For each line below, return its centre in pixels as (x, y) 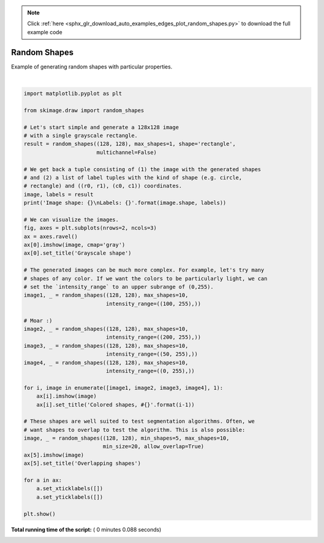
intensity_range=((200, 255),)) (153, 337)
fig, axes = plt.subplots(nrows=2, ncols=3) (90, 228)
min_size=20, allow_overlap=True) (154, 447)
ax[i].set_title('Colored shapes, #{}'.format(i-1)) (115, 405)
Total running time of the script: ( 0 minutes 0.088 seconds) (86, 529)
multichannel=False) (127, 152)
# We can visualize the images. (71, 220)
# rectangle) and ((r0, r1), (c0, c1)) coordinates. (103, 186)
